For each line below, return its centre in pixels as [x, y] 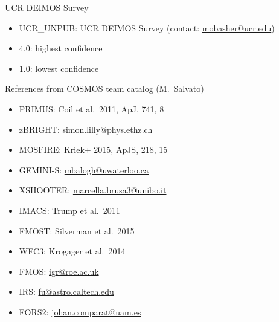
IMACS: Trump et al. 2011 [69, 210]
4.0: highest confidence [61, 48]
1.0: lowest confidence [59, 68]
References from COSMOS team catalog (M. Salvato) [104, 89]
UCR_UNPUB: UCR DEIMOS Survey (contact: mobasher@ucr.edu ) [147, 27]
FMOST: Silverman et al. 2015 [77, 230]
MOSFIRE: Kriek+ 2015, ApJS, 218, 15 [93, 150]
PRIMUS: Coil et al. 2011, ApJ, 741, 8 [91, 108]
